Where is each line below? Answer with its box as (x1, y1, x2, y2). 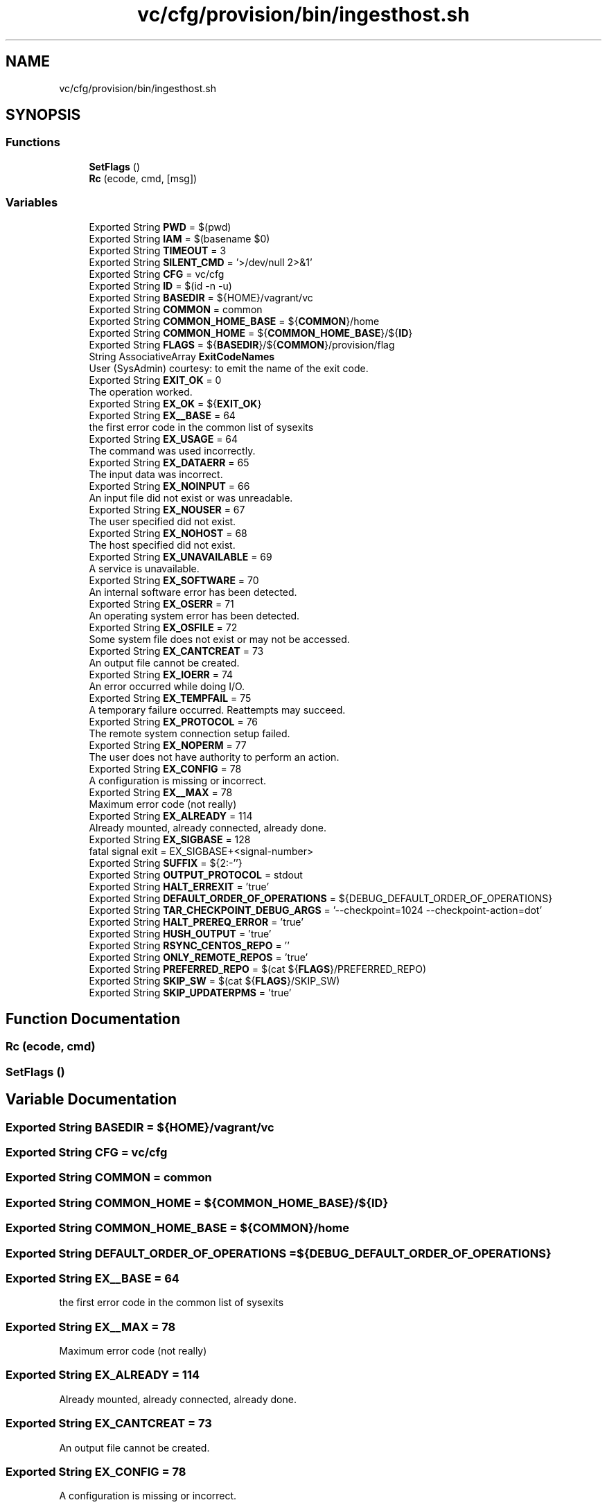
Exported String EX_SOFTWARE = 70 (89, 574, 259, 586)
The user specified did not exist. (89, 515, 236, 527)
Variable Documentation (6, 1091, 177, 1109)
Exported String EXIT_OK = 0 (89, 373, 222, 386)
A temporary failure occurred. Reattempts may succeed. (89, 703, 346, 716)
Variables (6, 195, 58, 210)
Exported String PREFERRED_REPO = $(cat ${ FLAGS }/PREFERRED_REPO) (89, 962, 427, 975)
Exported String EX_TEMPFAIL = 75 (89, 691, 252, 704)
